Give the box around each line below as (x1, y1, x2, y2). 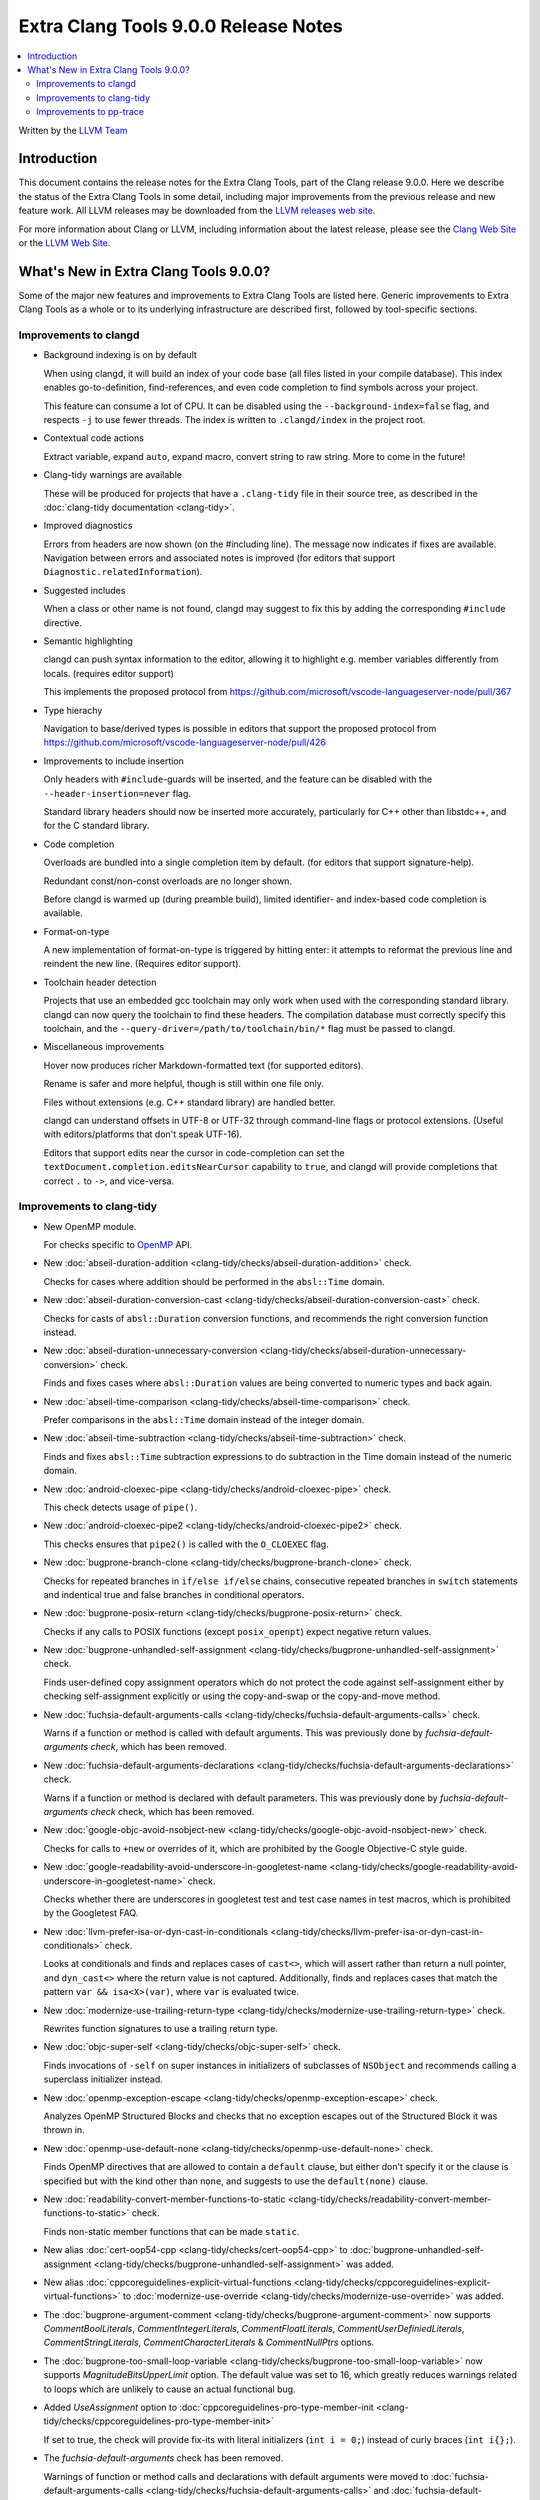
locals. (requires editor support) (43, 667, 175, 679)
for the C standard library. (43, 820, 150, 832)
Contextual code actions (43, 432, 145, 444)
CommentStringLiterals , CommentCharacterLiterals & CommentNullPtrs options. (43, 2336, 375, 2349)
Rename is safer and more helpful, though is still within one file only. (43, 1078, 324, 1090)
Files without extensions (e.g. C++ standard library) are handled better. (43, 1096, 336, 1108)
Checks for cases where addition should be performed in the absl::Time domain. (43, 1275, 385, 1287)
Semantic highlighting (43, 635, 134, 647)
